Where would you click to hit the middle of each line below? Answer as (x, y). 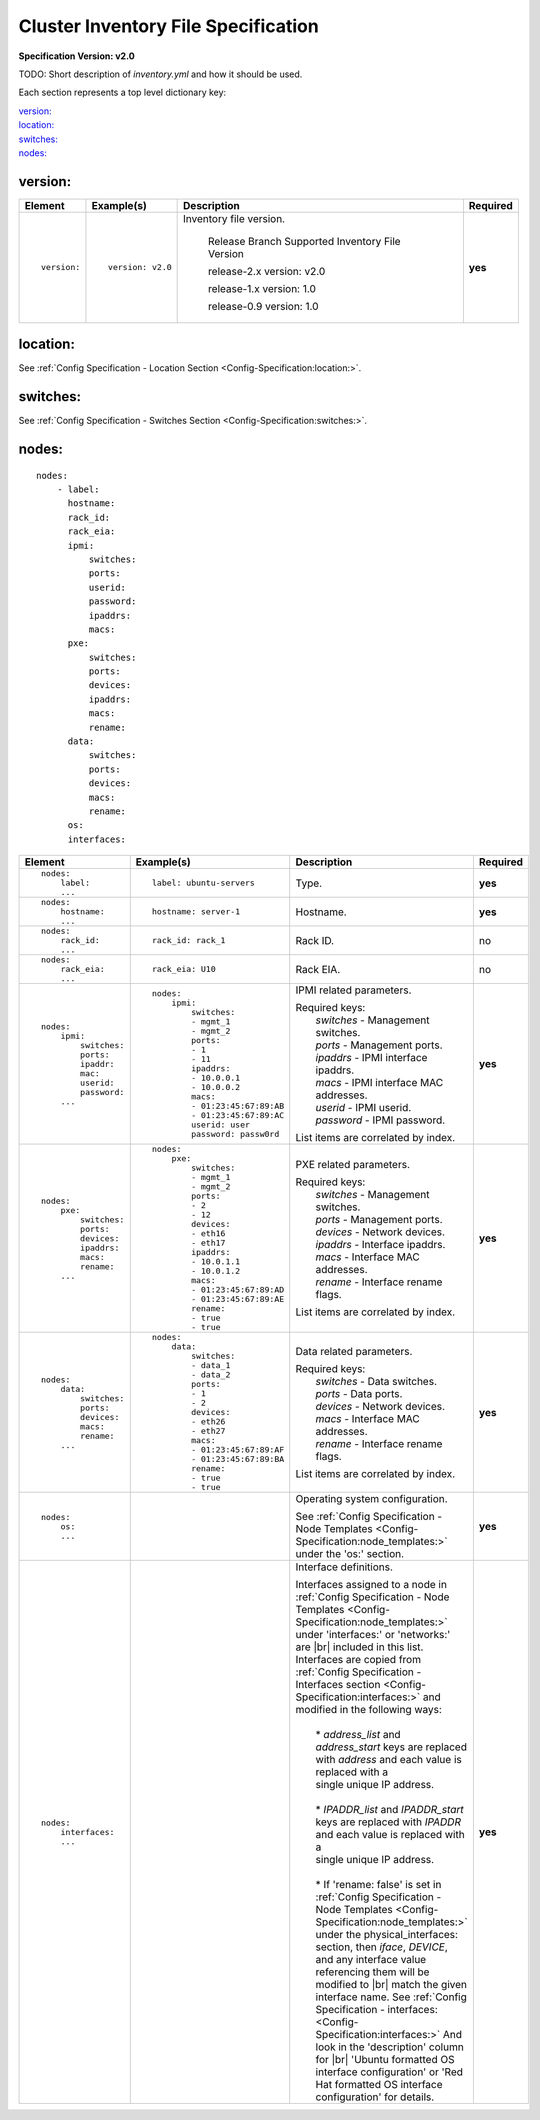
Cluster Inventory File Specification (168, 26)
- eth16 (208, 1233)
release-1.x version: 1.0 (262, 288)
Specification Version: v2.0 (76, 56)
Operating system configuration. (372, 1499)
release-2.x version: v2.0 (267, 271)
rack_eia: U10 (184, 969)
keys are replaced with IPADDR (388, 1822)
